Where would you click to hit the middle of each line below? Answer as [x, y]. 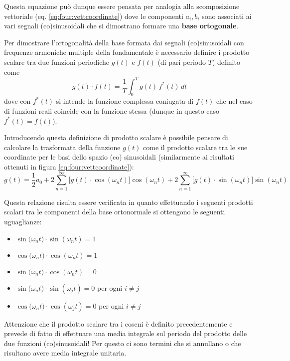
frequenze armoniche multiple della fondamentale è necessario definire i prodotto [127, 52]
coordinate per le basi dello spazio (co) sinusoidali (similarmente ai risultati [119, 157]
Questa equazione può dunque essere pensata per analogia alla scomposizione [122, 6]
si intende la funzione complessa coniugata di [125, 101]
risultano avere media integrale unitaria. [65, 353]
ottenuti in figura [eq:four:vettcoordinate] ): [69, 167]
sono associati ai [227, 16]
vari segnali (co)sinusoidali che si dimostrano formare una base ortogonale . [121, 26]
